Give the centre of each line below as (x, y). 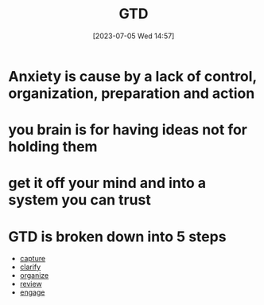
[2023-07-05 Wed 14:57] (134, 36)
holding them (53, 147)
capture (33, 259)
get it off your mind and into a (107, 183)
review (31, 284)
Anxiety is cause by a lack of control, (132, 76)
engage (32, 292)
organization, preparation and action (132, 93)
